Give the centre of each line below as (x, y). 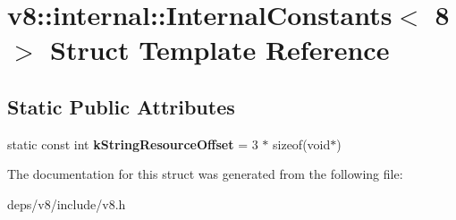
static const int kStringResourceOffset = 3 (133, 144)
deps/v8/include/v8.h (67, 203)
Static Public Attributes (121, 106)
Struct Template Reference (220, 50)
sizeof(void (302, 144)
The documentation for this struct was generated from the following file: (205, 174)
